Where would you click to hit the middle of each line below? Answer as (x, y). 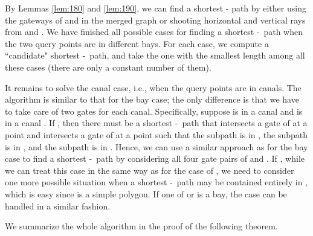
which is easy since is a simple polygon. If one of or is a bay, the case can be (146, 193)
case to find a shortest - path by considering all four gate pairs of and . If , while (155, 158)
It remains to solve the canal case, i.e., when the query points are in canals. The (153, 87)
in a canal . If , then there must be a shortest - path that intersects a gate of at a (156, 123)
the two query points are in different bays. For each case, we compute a (137, 43)
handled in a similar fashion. (58, 206)
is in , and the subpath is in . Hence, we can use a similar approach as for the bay (156, 146)
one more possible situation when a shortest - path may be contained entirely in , (156, 182)
